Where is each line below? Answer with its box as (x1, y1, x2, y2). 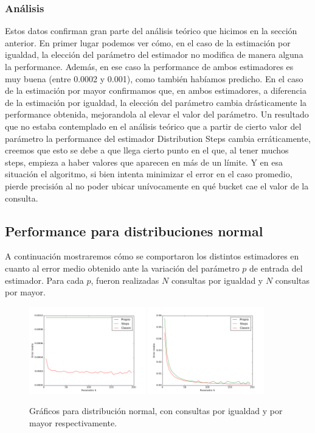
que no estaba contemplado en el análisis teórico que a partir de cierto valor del (5, 119, 302, 132)
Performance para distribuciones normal (5, 221, 263, 240)
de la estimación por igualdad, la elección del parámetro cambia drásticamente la (5, 96, 307, 108)
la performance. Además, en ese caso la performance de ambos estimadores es (5, 60, 294, 72)
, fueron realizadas (91, 273, 159, 286)
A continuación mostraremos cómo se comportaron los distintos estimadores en (5, 250, 299, 262)
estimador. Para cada (5, 273, 84, 286)
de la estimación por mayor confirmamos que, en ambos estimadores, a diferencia (5, 84, 306, 97)
